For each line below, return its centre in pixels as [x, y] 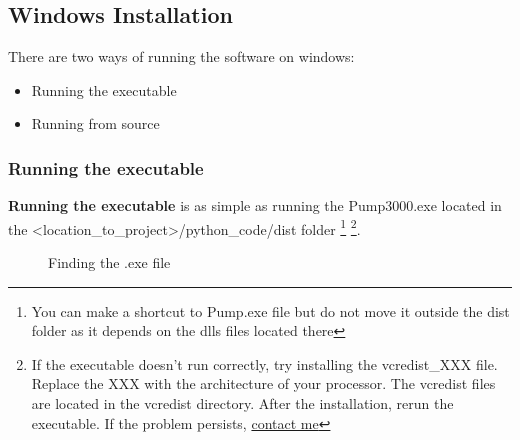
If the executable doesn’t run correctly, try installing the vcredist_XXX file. [264, 363]
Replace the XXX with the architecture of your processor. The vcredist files [263, 383]
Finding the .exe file [109, 262]
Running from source [95, 123]
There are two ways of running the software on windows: [181, 56]
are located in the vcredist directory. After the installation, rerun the [242, 403]
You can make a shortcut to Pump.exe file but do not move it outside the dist [270, 310]
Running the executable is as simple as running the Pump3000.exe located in [255, 205]
